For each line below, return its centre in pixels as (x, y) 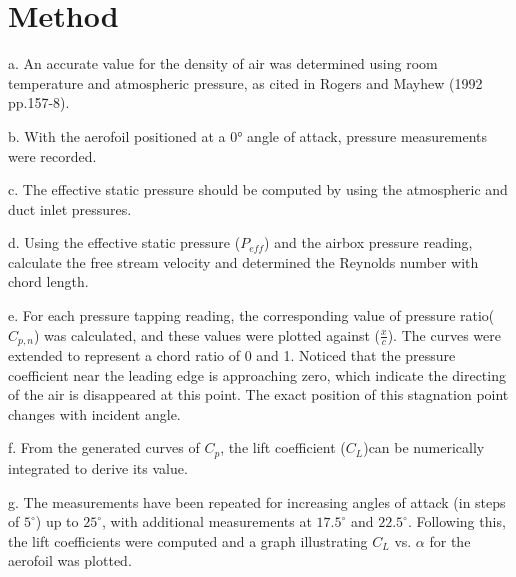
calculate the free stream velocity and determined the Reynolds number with (243, 261)
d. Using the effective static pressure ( (124, 242)
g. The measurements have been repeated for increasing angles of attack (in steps (257, 501)
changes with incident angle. (94, 413)
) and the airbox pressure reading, (368, 242)
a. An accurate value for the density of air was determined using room (223, 63)
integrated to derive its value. (98, 467)
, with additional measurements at (207, 521)
